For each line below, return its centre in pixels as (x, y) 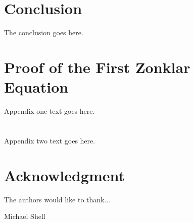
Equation (36, 87)
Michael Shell (25, 216)
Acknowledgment (64, 175)
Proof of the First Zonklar (97, 67)
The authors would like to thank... (57, 199)
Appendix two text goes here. (50, 140)
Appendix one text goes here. (50, 111)
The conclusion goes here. (44, 32)
